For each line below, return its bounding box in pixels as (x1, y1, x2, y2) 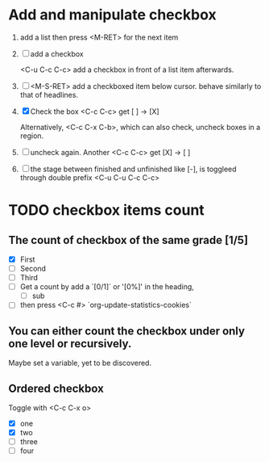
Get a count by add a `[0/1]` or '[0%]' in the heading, (19, 282, 195, 292)
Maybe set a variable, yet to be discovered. (8, 358, 151, 368)
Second (19, 264, 47, 273)
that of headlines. (19, 90, 79, 99)
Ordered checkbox (8, 381, 105, 395)
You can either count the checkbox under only (8, 324, 246, 338)
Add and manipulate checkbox (8, 6, 217, 24)
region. (19, 131, 44, 141)
